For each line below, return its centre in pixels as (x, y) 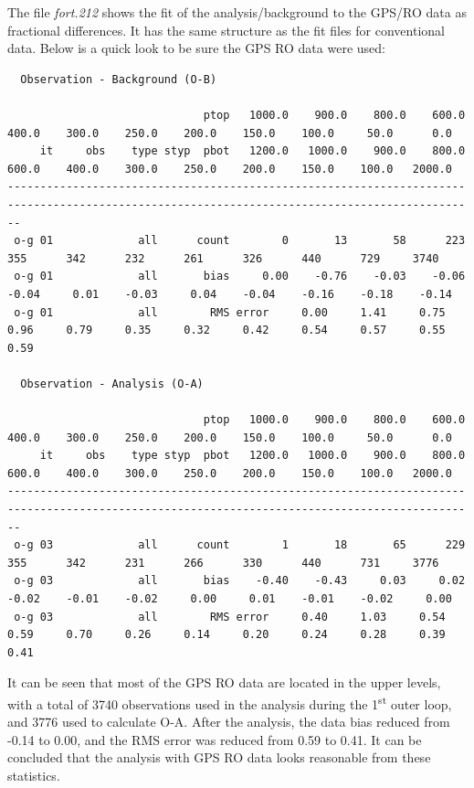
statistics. (34, 775)
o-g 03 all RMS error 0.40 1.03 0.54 (230, 617)
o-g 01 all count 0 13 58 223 (240, 241)
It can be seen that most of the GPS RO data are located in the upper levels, (224, 682)
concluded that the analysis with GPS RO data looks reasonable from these (219, 757)
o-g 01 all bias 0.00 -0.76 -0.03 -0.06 (240, 277)
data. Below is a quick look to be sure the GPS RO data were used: (196, 48)
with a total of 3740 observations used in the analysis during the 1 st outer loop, (230, 702)
